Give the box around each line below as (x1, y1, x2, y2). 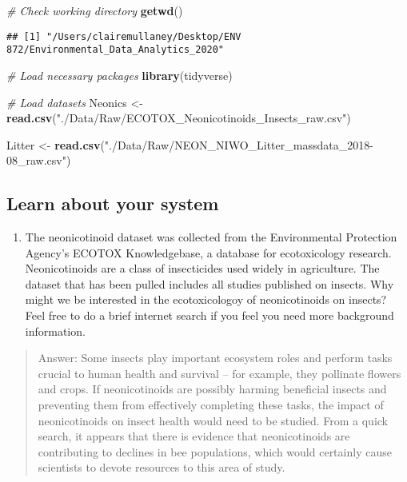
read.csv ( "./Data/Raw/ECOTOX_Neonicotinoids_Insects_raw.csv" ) (6, 110, 351, 126)
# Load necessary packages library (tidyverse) (6, 66, 233, 83)
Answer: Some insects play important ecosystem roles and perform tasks (38, 349, 393, 366)
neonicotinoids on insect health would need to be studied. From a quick (38, 412, 389, 428)
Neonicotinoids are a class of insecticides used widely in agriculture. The (25, 260, 380, 277)
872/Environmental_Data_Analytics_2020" (6, 44, 225, 56)
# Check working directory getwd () (6, 2, 183, 18)
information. (25, 322, 86, 339)
